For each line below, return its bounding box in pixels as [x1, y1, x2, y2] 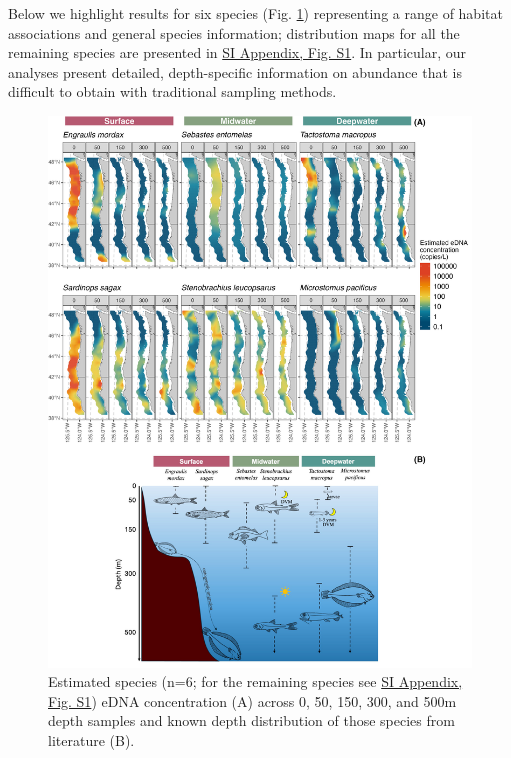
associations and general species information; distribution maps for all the [8, 22, 460, 43]
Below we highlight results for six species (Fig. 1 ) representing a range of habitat [8, 3, 503, 23]
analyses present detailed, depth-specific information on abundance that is [8, 61, 462, 82]
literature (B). [48, 730, 135, 751]
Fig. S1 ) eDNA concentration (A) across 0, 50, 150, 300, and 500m [48, 690, 457, 711]
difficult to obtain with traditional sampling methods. [8, 81, 337, 102]
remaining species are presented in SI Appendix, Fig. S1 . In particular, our [8, 42, 467, 63]
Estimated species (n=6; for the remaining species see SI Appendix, [48, 671, 463, 692]
